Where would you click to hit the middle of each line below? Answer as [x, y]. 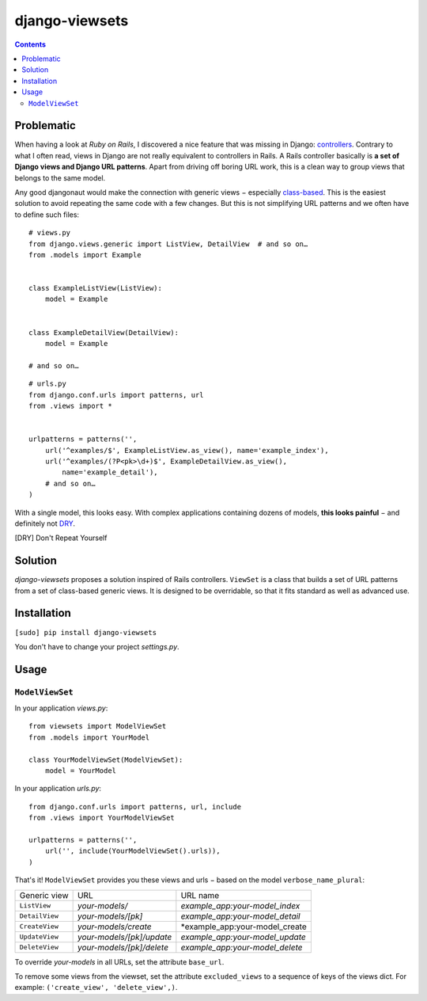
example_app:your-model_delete [242, 947]
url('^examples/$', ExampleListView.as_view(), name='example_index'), [187, 450]
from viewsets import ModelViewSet [98, 726]
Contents [30, 44]
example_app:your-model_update [243, 937]
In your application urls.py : [58, 789]
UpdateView [39, 937]
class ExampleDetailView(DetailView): [104, 332]
